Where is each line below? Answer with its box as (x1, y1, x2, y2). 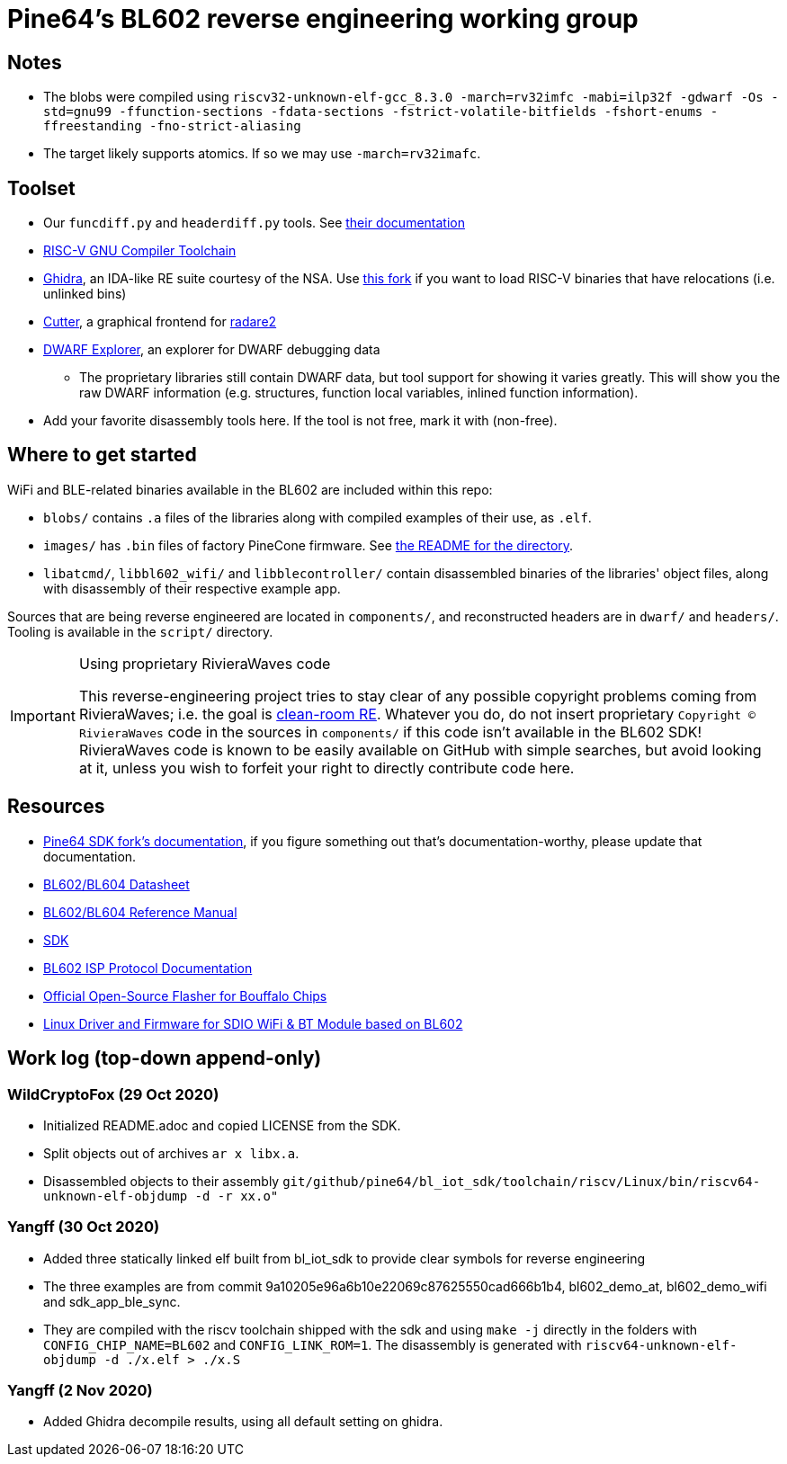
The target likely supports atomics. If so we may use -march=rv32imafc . (43, 146, 481, 162)
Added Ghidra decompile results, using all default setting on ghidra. (43, 1414, 443, 1430)
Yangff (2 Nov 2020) (7, 1381, 153, 1400)
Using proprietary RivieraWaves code (78, 654, 331, 673)
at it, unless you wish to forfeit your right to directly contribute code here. (78, 758, 575, 777)
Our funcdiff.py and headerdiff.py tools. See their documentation (43, 215, 465, 231)
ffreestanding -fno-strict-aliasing (43, 119, 301, 134)
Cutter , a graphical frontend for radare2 (43, 314, 277, 330)
